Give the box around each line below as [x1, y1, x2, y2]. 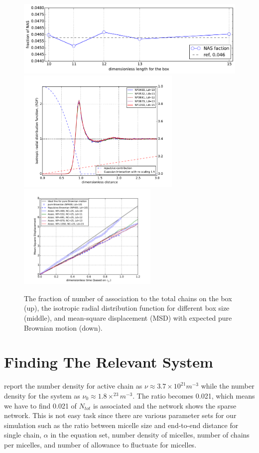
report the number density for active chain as [4, 381, 142, 391]
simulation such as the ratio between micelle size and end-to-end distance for [4, 420, 239, 430]
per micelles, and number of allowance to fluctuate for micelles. [4, 439, 197, 450]
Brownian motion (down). [24, 322, 103, 333]
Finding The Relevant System [4, 352, 213, 372]
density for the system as [4, 390, 80, 401]
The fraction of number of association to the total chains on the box [24, 293, 232, 303]
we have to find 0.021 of [4, 400, 77, 411]
